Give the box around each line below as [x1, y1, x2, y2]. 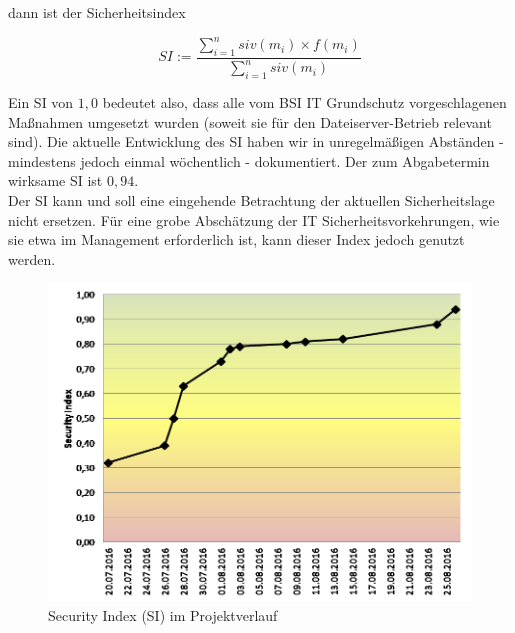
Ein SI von [8, 92, 74, 113]
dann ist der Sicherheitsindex [8, 2, 186, 22]
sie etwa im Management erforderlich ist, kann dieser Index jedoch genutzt [8, 229, 465, 250]
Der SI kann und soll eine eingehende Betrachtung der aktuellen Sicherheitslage [8, 190, 495, 211]
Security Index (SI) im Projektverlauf [48, 604, 278, 625]
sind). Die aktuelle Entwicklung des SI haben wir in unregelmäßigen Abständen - [8, 131, 504, 152]
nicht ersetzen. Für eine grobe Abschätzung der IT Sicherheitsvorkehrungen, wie [8, 209, 500, 230]
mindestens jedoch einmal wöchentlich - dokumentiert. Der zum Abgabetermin [8, 150, 490, 171]
